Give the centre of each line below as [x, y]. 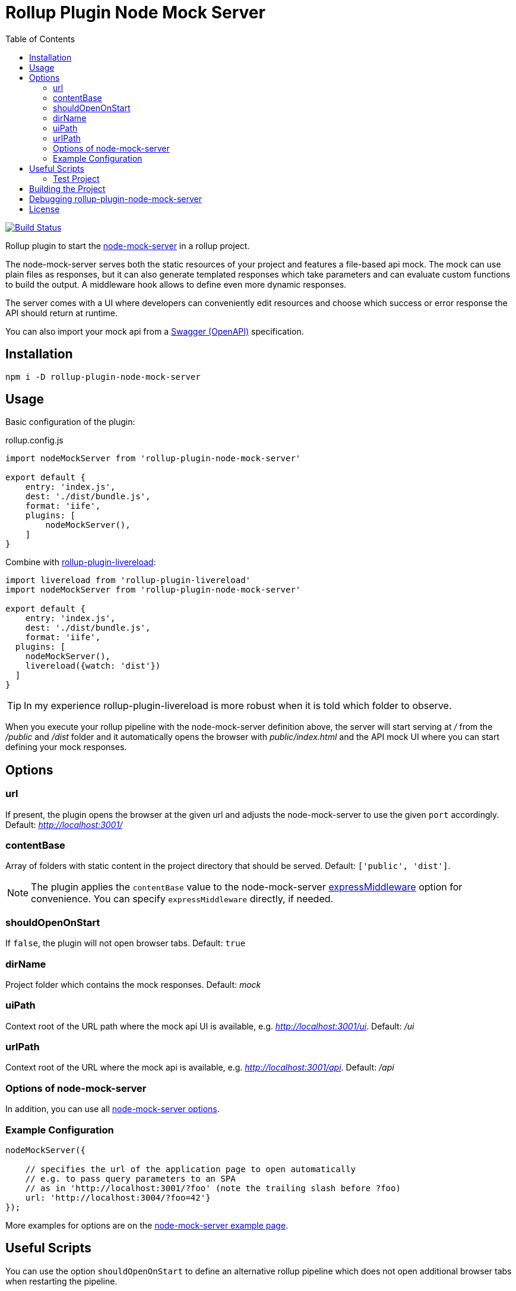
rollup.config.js [34, 440]
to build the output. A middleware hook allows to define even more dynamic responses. [176, 284]
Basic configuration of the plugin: [70, 422]
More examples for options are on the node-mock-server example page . [147, 1225]
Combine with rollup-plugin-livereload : [81, 562]
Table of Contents [40, 39]
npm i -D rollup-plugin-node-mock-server [103, 377]
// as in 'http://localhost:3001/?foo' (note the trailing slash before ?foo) [213, 1188]
